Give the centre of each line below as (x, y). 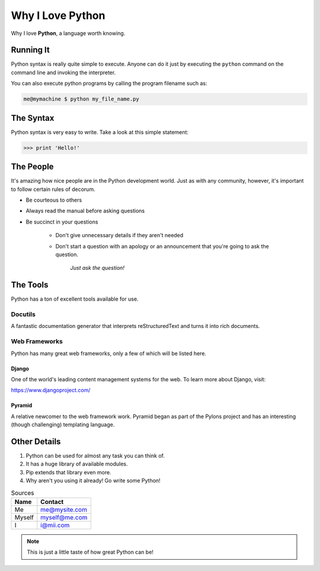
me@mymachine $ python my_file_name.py (81, 99)
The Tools (30, 285)
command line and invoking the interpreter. (63, 72)
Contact (52, 502)
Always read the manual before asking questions (85, 211)
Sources (23, 493)
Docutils (23, 314)
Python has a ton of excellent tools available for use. (75, 299)
